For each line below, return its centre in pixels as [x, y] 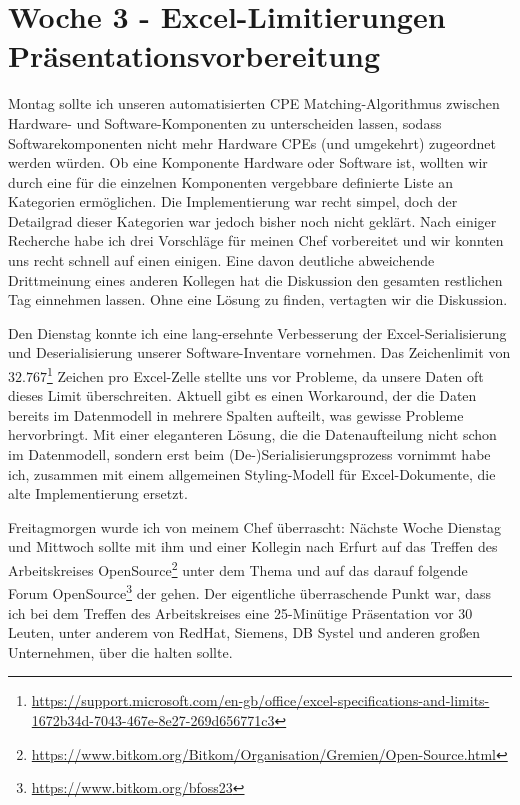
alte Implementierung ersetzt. [98, 493]
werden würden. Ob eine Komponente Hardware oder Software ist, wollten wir [248, 162]
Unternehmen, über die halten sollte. [120, 651]
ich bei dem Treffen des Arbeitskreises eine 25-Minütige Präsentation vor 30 [240, 612]
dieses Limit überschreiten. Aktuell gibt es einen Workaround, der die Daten [242, 395]
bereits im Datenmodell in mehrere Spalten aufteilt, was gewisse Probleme [236, 414]
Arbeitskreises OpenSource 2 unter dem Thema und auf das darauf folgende [238, 568]
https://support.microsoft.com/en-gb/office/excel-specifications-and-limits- [260, 700]
